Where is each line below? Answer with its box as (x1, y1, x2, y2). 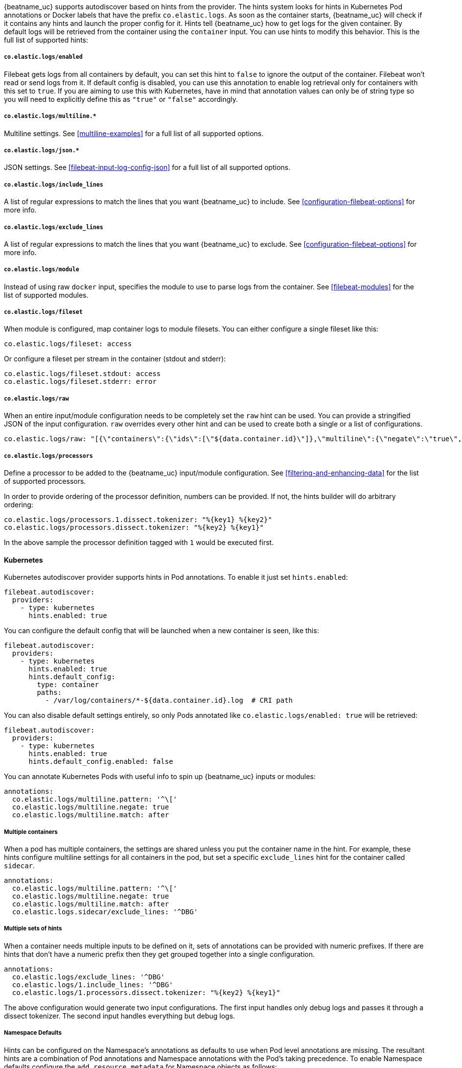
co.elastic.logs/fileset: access (4, 340, 132, 348)
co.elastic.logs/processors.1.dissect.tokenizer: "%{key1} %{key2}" (4, 516, 272, 524)
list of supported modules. (4, 290, 89, 299)
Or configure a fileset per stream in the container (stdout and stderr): (4, 355, 226, 363)
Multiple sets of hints (4, 925, 62, 932)
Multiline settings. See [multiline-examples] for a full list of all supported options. (4, 129, 264, 138)
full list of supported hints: (4, 36, 88, 44)
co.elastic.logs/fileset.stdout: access (4, 370, 161, 378)
